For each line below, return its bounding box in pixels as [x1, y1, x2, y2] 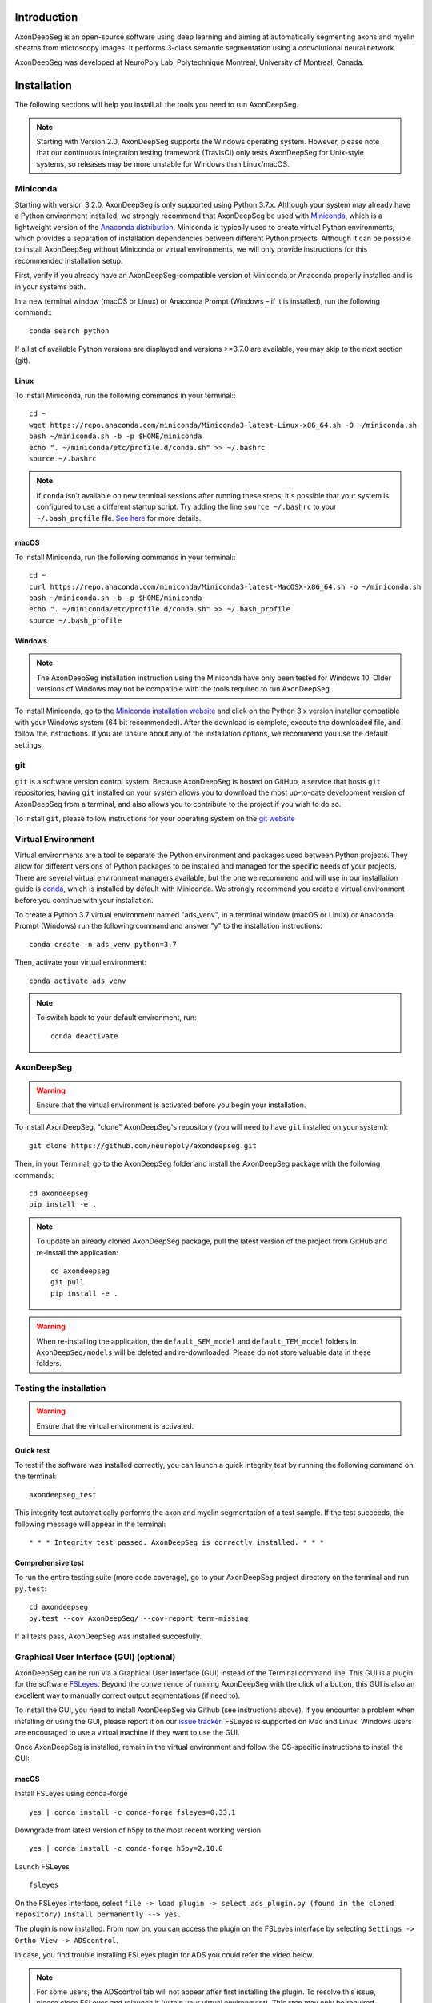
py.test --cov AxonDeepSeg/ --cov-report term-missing [29, 1614, 249, 1622]
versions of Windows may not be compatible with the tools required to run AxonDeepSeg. [36, 684, 332, 694]
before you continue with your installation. [14, 895, 154, 905]
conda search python [29, 326, 110, 336]
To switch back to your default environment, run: [36, 1013, 197, 1022]
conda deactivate [50, 1031, 118, 1041]
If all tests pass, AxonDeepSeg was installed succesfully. [14, 1631, 202, 1641]
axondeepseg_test [29, 1490, 97, 1499]
